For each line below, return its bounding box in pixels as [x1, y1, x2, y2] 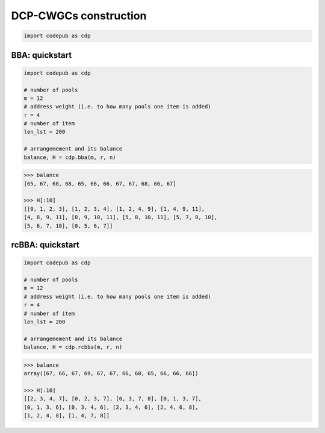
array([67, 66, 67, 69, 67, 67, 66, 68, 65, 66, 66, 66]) [23, 370, 199, 377]
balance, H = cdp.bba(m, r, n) [23, 154, 117, 161]
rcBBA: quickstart [11, 240, 79, 250]
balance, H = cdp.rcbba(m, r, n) [23, 344, 123, 350]
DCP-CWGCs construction [11, 9, 147, 22]
